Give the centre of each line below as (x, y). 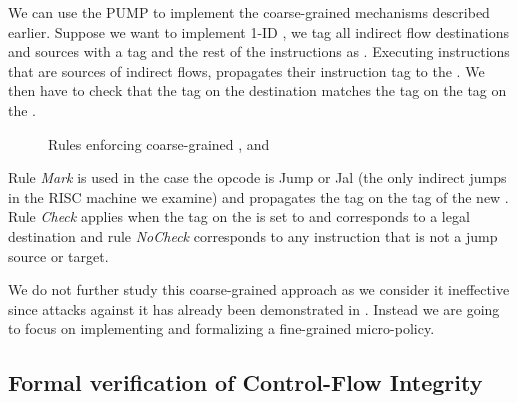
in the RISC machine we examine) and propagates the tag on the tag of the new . (258, 196)
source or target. (58, 255)
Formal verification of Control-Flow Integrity (245, 382)
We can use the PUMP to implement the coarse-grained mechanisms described (249, 12)
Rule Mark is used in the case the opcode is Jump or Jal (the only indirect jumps (257, 177)
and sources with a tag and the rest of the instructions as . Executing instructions (259, 51)
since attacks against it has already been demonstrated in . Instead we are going (254, 308)
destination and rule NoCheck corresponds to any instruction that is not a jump (253, 235)
